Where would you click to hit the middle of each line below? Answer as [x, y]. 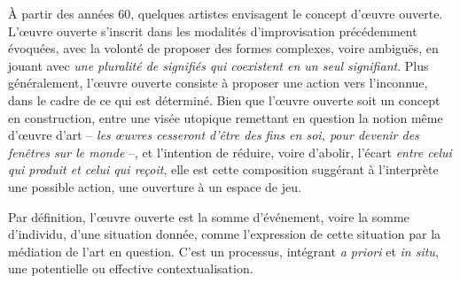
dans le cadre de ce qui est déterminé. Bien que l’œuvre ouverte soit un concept [224, 99]
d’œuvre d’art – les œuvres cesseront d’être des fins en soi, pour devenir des [214, 135]
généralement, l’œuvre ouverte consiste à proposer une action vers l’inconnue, [218, 83]
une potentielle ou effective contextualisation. [131, 268]
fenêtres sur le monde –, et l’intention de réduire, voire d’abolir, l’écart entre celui [230, 152]
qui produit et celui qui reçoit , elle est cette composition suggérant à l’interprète [223, 169]
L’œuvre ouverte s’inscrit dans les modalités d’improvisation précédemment [213, 31]
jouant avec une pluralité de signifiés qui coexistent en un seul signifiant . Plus [218, 65]
